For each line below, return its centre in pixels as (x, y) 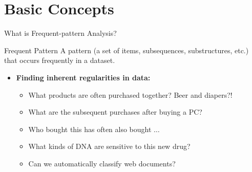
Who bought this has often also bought (90, 129)
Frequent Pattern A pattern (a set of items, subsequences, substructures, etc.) (127, 50)
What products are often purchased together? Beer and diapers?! (130, 94)
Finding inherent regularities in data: (83, 77)
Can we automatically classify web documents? (102, 163)
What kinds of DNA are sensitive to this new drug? (109, 146)
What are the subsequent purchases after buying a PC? (115, 112)
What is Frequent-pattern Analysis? (60, 33)
